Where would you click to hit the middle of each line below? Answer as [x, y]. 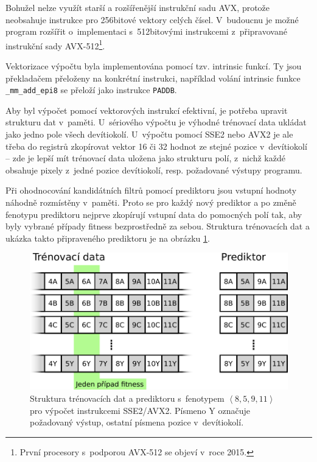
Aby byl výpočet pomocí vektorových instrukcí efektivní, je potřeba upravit [147, 110]
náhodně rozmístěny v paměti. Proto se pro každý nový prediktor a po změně [151, 202]
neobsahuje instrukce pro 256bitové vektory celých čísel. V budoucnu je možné [152, 19]
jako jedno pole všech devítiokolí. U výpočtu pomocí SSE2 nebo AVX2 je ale [149, 134]
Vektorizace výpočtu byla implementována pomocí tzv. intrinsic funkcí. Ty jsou [154, 66]
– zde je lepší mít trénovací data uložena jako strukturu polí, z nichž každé [145, 158]
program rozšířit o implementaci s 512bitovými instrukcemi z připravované [146, 31]
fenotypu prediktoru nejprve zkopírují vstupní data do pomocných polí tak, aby [154, 214]
